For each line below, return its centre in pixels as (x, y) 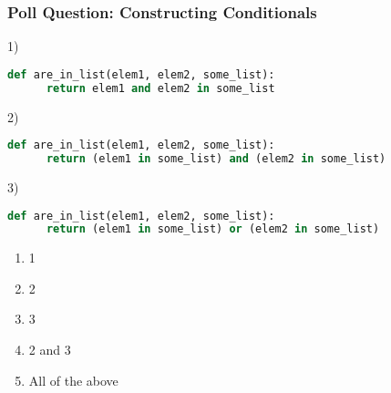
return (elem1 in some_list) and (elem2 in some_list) (216, 159)
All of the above (73, 380)
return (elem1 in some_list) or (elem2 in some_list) (213, 229)
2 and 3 (50, 350)
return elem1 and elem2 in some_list (160, 88)
